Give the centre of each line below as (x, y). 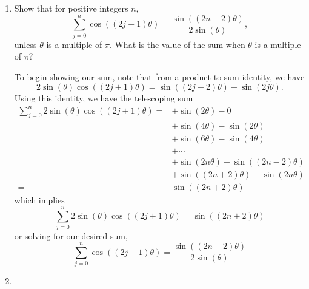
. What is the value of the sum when (177, 44)
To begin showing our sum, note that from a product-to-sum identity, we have (159, 76)
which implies (39, 199)
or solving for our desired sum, (71, 236)
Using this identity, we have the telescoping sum (104, 97)
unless (25, 44)
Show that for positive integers (71, 8)
